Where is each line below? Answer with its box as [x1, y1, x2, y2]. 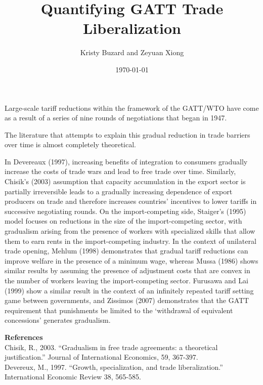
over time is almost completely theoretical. [5, 139, 136, 150]
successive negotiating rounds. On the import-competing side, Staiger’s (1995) [5, 205, 246, 216]
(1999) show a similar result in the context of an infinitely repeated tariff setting [5, 285, 254, 295]
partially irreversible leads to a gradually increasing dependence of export [5, 186, 233, 196]
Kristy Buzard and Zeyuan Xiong [80, 47, 184, 58]
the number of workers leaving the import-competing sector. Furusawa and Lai [5, 275, 248, 285]
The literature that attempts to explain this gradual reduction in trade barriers [5, 129, 250, 140]
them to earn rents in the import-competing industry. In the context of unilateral [5, 235, 256, 246]
